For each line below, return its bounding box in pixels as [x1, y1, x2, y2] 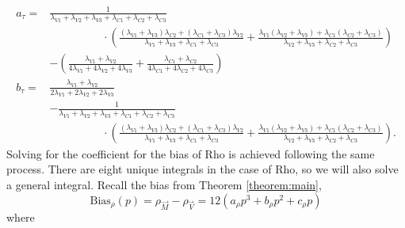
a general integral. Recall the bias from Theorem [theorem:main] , [6, 177, 322, 193]
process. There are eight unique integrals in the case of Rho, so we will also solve [6, 161, 399, 177]
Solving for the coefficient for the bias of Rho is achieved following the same [6, 145, 375, 161]
